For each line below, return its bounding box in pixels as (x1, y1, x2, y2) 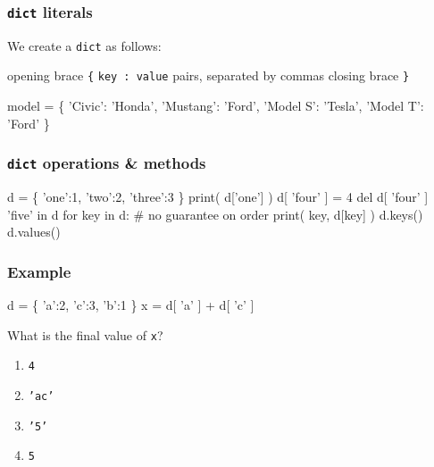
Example (7, 260, 71, 282)
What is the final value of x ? (7, 325, 163, 344)
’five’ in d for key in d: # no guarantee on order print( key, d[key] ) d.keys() (7, 204, 423, 223)
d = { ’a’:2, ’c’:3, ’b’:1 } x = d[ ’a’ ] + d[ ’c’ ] (7, 296, 255, 314)
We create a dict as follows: (7, 36, 162, 54)
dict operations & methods (7, 152, 206, 174)
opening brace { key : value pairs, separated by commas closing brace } (7, 66, 410, 85)
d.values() (7, 222, 61, 241)
